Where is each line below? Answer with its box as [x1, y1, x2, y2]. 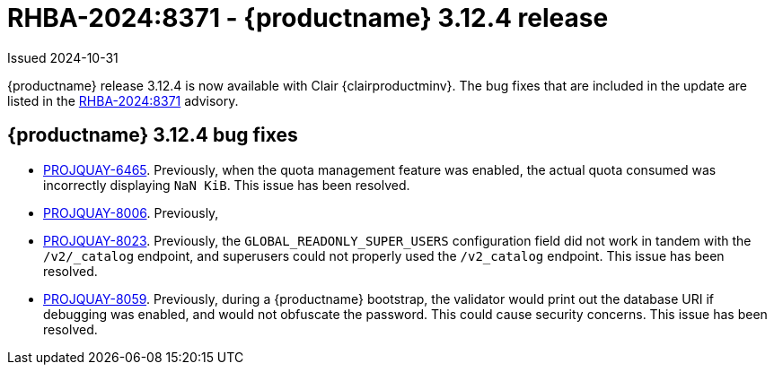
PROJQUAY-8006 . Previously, [43, 204, 219, 221]
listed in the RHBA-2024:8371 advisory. [7, 92, 239, 108]
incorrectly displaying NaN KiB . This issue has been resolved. [43, 177, 410, 193]
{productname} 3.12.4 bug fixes [7, 124, 298, 147]
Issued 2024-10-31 [7, 49, 119, 65]
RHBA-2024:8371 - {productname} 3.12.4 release [7, 3, 609, 33]
